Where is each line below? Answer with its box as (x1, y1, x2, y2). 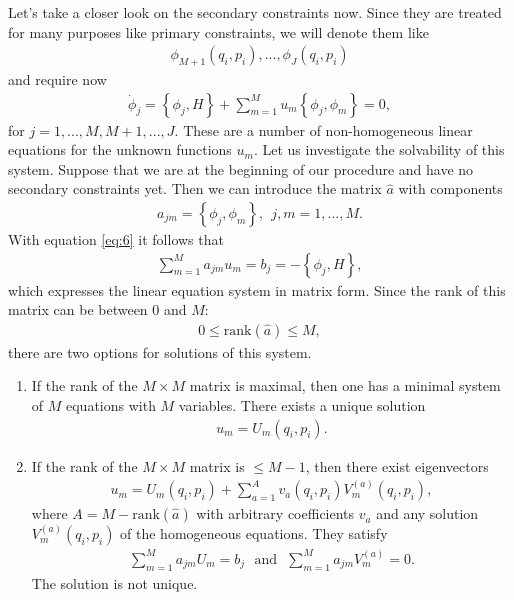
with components (398, 178, 503, 199)
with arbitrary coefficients (196, 503, 355, 524)
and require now (8, 69, 107, 90)
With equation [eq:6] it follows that (8, 229, 224, 250)
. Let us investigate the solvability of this (253, 139, 505, 160)
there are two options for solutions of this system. (8, 341, 312, 362)
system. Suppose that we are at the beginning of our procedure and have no (8, 158, 474, 179)
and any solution (376, 503, 479, 524)
